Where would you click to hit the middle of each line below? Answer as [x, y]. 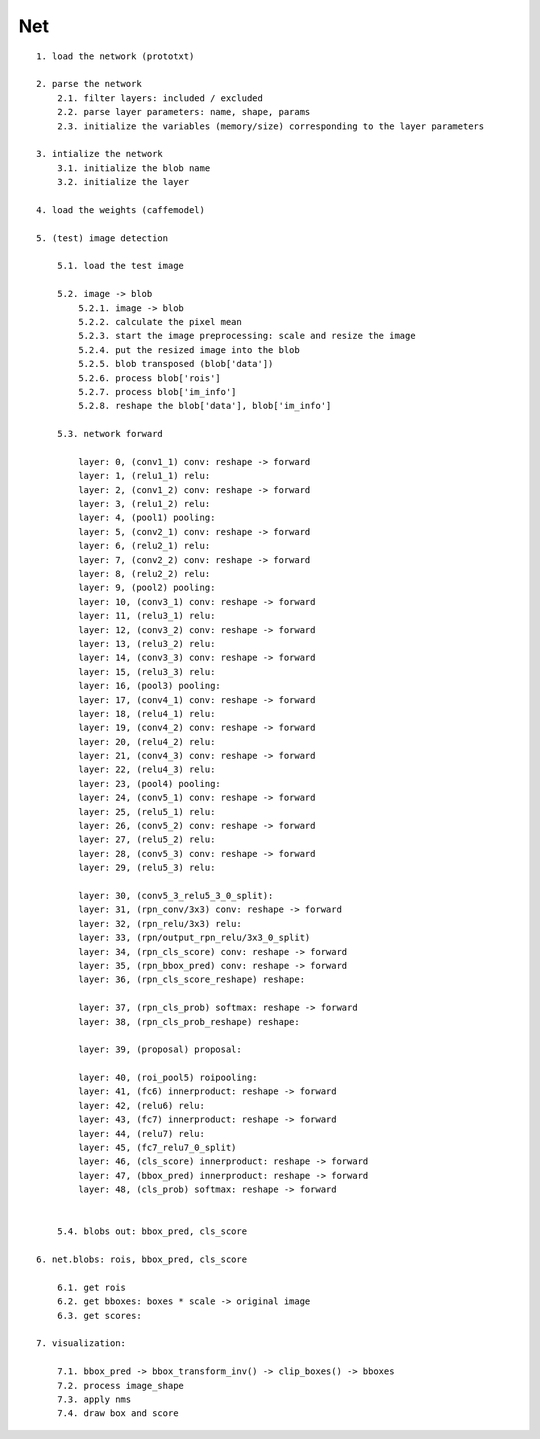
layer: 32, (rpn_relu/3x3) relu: [160, 923]
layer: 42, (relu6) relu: [141, 1105]
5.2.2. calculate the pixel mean [160, 321]
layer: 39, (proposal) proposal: [160, 1049]
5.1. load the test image [120, 266]
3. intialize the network [100, 154]
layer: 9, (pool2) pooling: [147, 588]
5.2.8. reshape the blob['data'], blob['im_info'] [205, 406]
